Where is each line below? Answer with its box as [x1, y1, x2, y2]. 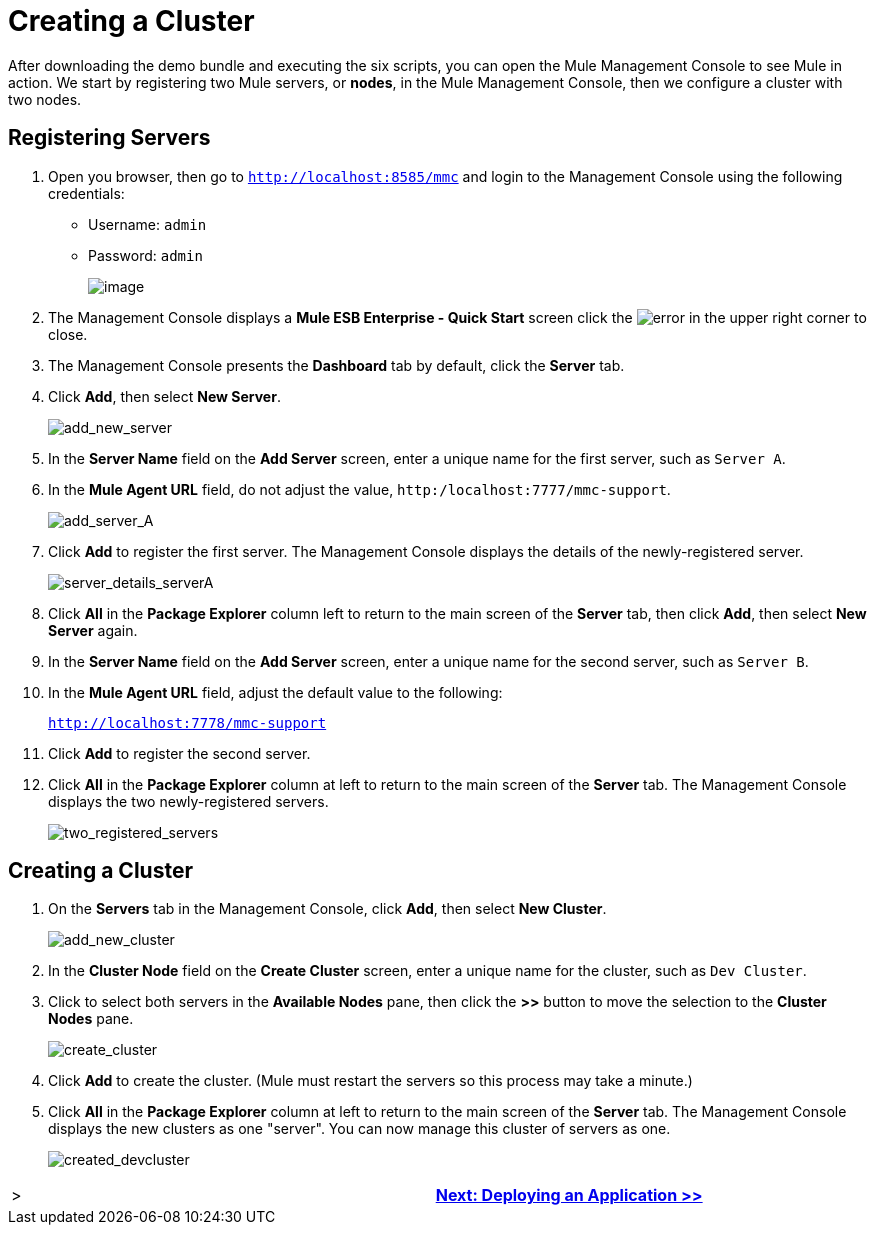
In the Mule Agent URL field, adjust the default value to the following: [48, 683, 503, 701]
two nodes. [8, 90, 82, 108]
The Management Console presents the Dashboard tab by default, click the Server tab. [48, 356, 625, 374]
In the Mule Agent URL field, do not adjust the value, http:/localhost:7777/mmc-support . [48, 480, 671, 498]
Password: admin [88, 246, 203, 264]
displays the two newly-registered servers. [48, 792, 329, 810]
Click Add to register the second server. [48, 744, 311, 762]
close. [48, 325, 88, 343]
